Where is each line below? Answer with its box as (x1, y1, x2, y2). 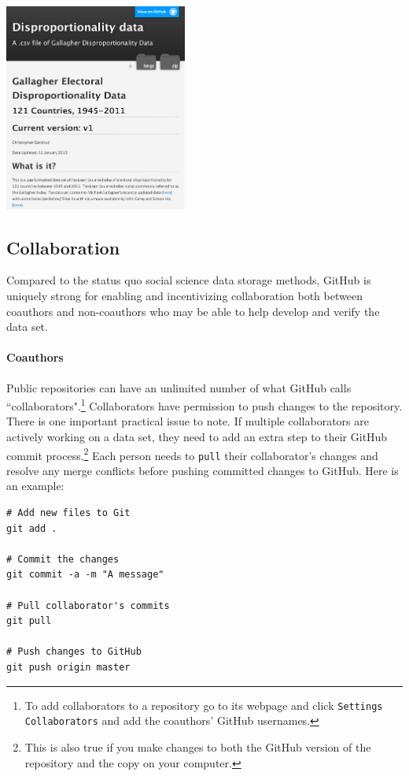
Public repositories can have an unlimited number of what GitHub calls (6, 379, 352, 395)
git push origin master (6, 662, 131, 673)
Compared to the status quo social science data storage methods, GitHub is (6, 272, 371, 288)
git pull (6, 615, 52, 627)
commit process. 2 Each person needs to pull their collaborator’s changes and (6, 444, 378, 463)
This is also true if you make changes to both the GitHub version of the (24, 738, 371, 755)
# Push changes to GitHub (6, 646, 142, 658)
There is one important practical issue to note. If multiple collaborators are (6, 413, 369, 429)
